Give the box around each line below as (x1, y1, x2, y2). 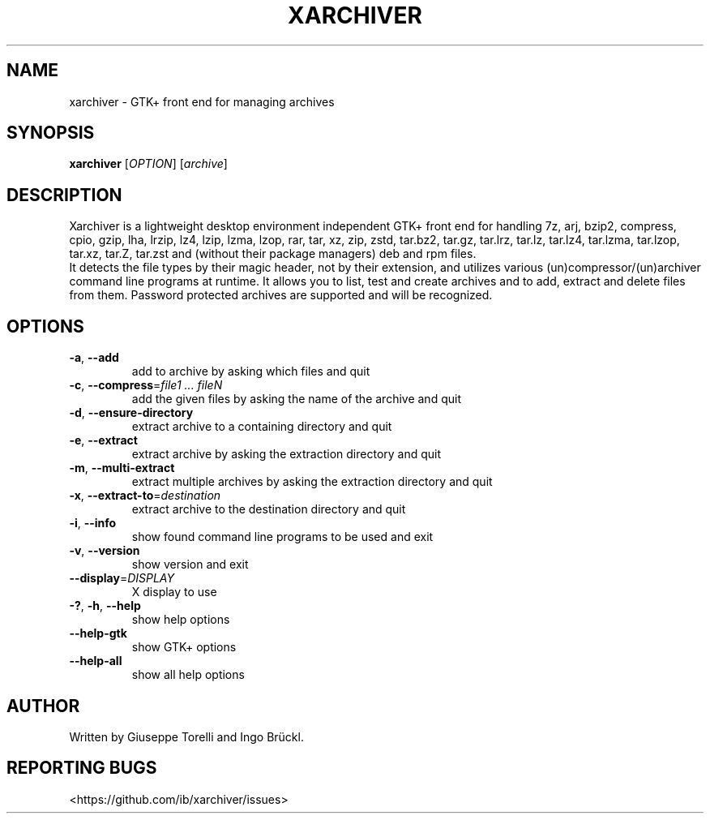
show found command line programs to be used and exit (131, 530, 434, 544)
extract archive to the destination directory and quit (131, 502, 406, 517)
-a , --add (69, 350, 119, 365)
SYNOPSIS (6, 122, 95, 144)
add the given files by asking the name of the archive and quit (131, 392, 461, 406)
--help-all (69, 654, 122, 668)
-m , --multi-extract (69, 461, 175, 475)
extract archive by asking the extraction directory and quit (131, 447, 442, 462)
